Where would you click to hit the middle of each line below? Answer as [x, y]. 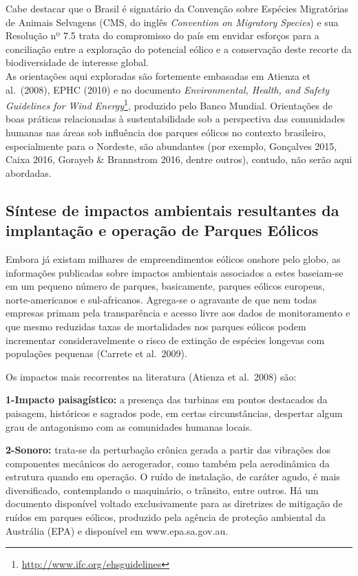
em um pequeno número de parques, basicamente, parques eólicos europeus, [165, 286]
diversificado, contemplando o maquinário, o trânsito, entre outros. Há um [162, 490]
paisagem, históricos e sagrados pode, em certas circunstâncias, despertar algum [174, 413]
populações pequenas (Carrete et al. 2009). [96, 353]
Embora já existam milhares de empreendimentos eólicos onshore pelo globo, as [173, 258]
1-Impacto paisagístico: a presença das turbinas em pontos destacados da [167, 399]
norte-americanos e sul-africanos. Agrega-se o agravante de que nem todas [161, 299]
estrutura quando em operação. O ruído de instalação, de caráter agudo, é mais [173, 477]
